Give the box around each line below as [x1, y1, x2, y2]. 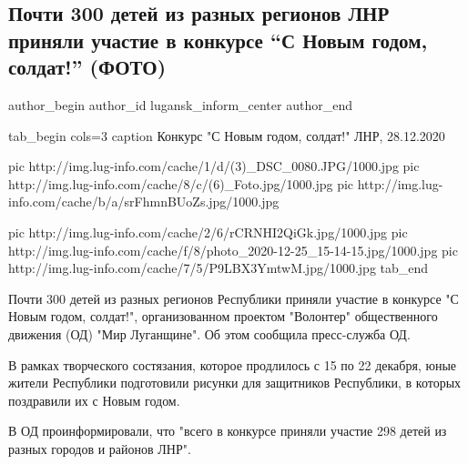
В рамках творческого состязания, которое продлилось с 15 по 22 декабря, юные [8, 355, 457, 374]
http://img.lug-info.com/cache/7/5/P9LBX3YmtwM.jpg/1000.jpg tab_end [8, 258, 429, 277]
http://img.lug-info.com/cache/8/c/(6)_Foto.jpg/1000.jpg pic [8, 174, 354, 193]
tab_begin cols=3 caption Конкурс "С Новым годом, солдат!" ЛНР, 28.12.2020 [8, 126, 445, 145]
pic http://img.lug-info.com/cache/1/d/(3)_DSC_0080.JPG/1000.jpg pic [8, 156, 420, 176]
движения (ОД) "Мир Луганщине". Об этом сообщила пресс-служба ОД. [8, 324, 411, 343]
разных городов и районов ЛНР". [8, 439, 191, 458]
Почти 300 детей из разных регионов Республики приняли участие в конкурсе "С [8, 288, 459, 308]
